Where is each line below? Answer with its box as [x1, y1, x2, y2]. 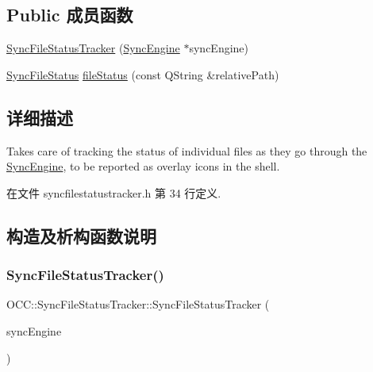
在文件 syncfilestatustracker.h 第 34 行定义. [6, 184, 221, 201]
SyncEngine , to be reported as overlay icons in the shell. [6, 158, 280, 174]
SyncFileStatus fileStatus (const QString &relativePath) [6, 66, 279, 82]
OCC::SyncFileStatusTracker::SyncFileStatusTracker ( [6, 296, 270, 313]
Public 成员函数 [6, 2, 133, 27]
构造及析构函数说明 [6, 223, 156, 247]
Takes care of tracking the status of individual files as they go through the [6, 142, 367, 159]
